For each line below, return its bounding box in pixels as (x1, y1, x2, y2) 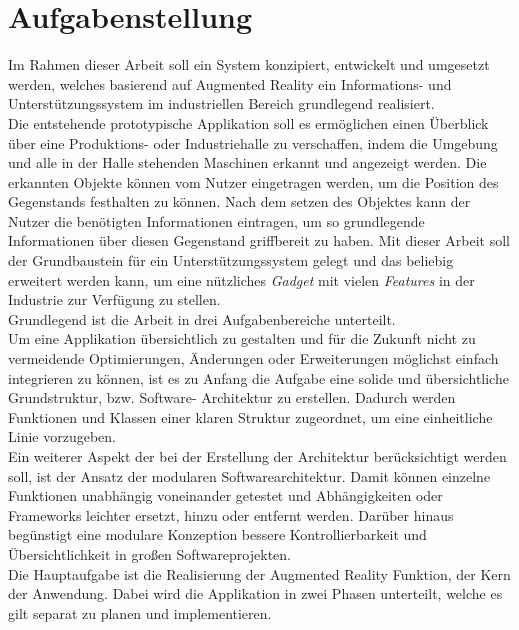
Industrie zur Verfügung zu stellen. (8, 289, 221, 310)
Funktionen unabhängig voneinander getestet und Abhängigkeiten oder (8, 485, 443, 506)
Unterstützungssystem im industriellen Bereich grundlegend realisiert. (8, 93, 435, 114)
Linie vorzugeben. (8, 426, 116, 447)
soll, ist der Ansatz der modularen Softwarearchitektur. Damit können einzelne (8, 465, 491, 486)
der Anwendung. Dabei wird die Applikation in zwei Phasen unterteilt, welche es (8, 583, 503, 604)
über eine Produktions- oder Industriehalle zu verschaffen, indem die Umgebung (8, 132, 498, 153)
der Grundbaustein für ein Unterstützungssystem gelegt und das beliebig (8, 250, 454, 271)
